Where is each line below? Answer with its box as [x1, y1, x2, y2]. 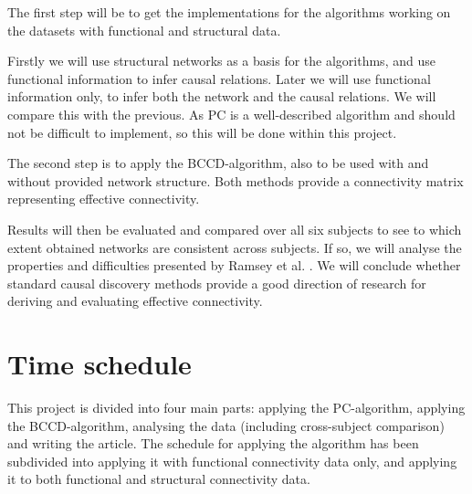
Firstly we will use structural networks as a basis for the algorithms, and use [7, 51, 435, 70]
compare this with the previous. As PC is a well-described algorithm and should [7, 104, 456, 123]
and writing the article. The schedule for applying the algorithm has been [7, 434, 419, 453]
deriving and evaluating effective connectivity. [7, 291, 263, 310]
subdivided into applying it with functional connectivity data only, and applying [7, 451, 457, 470]
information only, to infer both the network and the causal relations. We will [7, 87, 436, 106]
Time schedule [7, 345, 192, 383]
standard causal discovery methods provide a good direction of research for [7, 273, 426, 292]
